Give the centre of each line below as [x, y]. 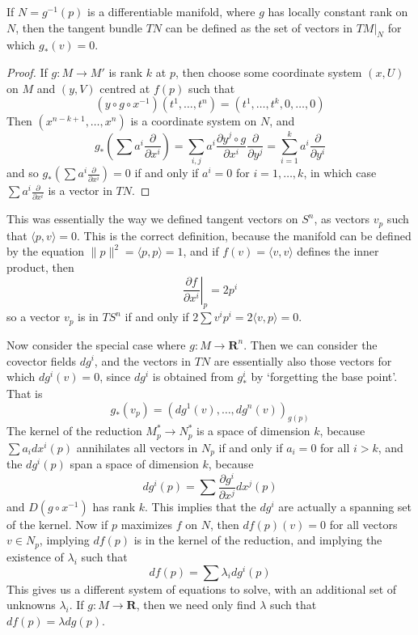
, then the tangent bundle [79, 27]
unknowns [31, 605]
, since [115, 377]
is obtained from [193, 377]
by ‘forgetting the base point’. [324, 377]
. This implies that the [201, 506]
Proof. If [27, 72]
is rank [126, 72]
